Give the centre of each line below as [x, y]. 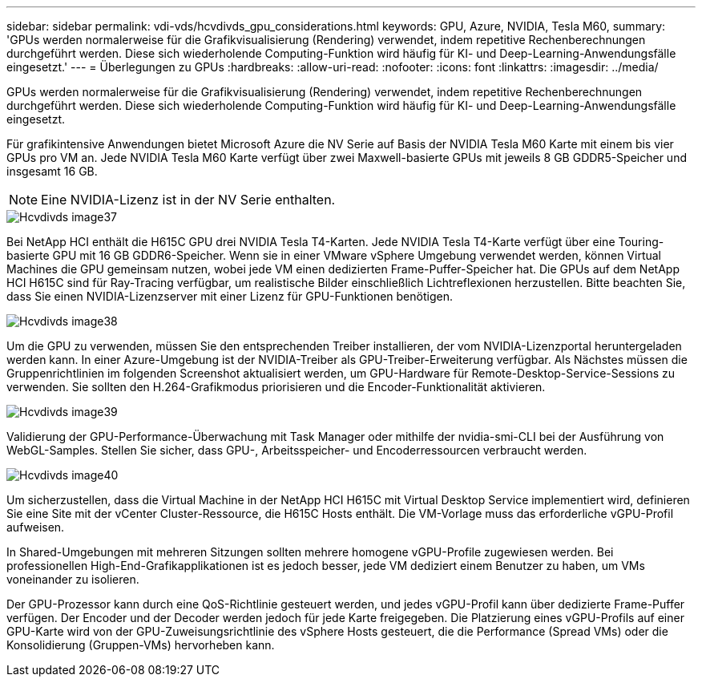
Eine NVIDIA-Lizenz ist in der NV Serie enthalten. [188, 200]
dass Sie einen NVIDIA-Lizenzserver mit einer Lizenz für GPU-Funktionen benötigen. [230, 296]
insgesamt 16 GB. [52, 171]
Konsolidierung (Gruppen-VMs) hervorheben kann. [141, 645]
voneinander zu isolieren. [73, 579]
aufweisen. [36, 527]
